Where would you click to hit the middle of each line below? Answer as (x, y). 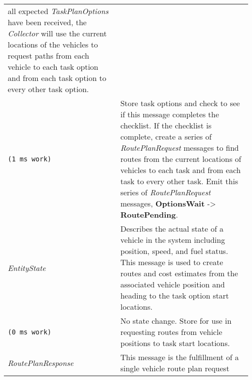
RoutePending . (149, 214)
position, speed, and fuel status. (174, 251)
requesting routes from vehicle (171, 332)
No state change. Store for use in (176, 321)
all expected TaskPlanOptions (58, 11)
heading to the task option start (175, 295)
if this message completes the (170, 114)
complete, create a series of (166, 136)
